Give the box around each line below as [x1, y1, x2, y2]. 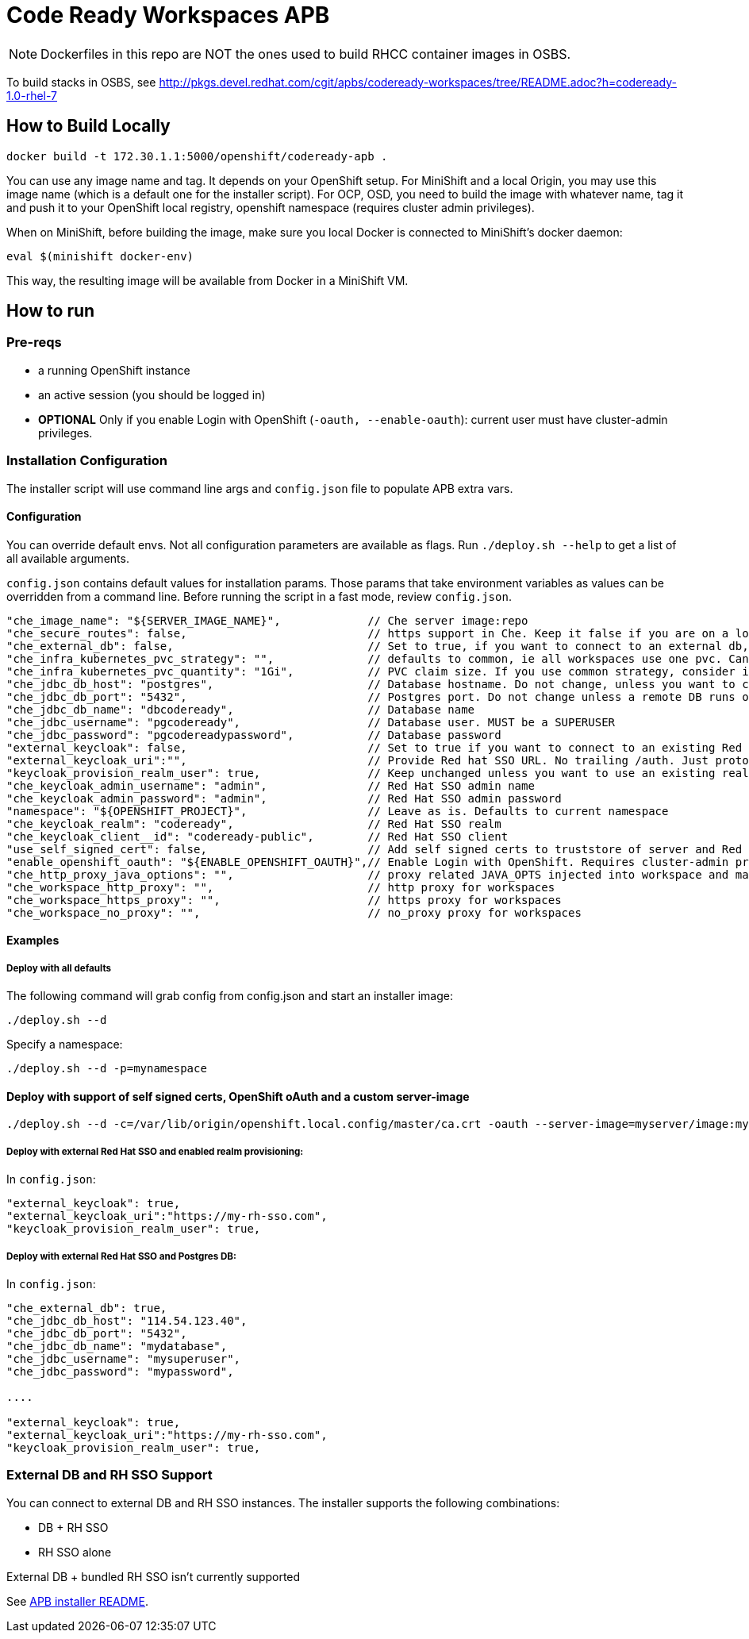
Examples [6, 933, 60, 948]
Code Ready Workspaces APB [6, 2, 330, 29]
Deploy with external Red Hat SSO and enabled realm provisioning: [6, 1145, 304, 1157]
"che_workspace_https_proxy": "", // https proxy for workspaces [6, 893, 562, 906]
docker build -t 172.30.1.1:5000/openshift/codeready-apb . [6, 149, 388, 163]
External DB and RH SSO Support [6, 1467, 213, 1483]
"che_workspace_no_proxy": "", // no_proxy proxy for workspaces [6, 906, 582, 919]
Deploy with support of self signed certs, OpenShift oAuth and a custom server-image [6, 1089, 470, 1103]
